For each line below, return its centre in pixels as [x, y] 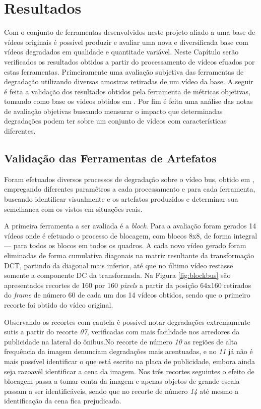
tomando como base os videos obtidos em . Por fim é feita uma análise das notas [128, 101]
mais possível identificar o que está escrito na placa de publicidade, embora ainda [129, 361]
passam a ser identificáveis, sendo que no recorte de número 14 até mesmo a [121, 391]
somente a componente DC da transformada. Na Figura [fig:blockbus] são [117, 275]
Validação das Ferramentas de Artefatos [110, 158]
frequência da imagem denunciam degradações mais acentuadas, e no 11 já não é [128, 351]
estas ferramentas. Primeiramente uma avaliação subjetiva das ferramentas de [124, 71]
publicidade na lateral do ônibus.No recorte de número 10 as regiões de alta [121, 341]
